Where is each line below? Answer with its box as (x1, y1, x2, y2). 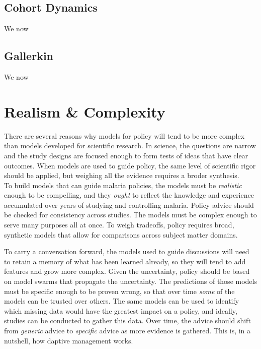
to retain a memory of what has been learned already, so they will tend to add (4, 256, 246, 266)
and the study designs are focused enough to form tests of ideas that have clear (4, 150, 248, 160)
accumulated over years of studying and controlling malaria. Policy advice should (4, 199, 254, 210)
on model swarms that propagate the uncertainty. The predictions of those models (4, 276, 257, 286)
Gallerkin (4, 48, 54, 64)
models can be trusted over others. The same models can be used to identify (4, 296, 239, 306)
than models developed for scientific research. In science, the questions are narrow (4, 140, 256, 151)
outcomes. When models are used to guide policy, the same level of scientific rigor (4, 160, 256, 170)
